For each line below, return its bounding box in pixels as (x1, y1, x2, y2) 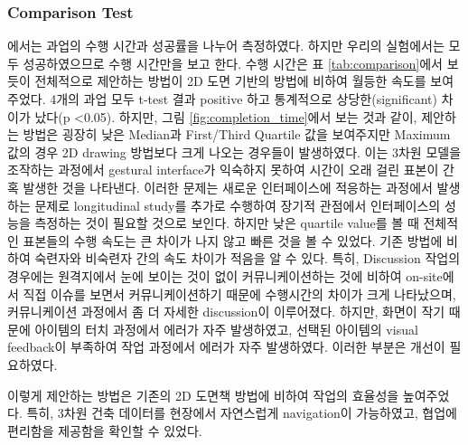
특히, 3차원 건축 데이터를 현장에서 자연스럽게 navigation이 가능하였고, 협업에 (26, 403, 457, 422)
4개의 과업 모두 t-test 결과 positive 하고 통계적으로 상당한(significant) (50, 90, 438, 108)
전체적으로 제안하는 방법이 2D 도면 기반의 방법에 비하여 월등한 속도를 (34, 71, 426, 90)
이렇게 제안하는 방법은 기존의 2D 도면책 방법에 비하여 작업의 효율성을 (7, 385, 399, 404)
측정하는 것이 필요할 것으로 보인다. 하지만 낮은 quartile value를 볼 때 (34, 213, 419, 232)
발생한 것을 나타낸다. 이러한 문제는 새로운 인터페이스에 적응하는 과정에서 (23, 177, 433, 196)
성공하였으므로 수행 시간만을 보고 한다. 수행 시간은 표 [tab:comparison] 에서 (23, 53, 443, 72)
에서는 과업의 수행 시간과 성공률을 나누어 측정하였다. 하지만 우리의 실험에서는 (7, 36, 445, 55)
